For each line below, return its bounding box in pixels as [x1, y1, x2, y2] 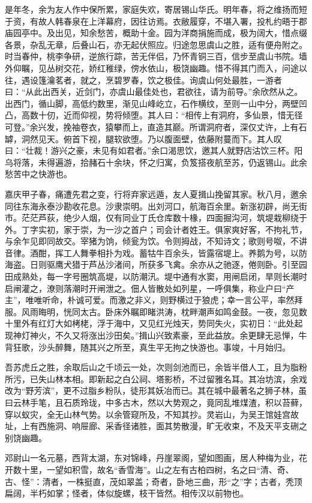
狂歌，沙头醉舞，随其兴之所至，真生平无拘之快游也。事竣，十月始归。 [13, 340, 290, 353]
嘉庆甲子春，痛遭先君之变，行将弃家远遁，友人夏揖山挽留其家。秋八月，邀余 [5, 187, 307, 200]
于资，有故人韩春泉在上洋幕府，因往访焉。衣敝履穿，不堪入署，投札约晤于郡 [5, 14, 307, 27]
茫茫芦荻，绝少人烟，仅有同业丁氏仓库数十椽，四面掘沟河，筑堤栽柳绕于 [21, 211, 307, 224]
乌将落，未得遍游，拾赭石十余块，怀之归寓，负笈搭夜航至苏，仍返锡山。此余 [5, 155, 307, 168]
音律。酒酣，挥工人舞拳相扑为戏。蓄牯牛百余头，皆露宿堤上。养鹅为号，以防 [5, 246, 307, 259]
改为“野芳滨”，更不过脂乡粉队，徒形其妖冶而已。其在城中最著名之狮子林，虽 [5, 384, 307, 397]
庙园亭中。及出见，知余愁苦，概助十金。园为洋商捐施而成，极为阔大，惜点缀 [5, 26, 307, 39]
